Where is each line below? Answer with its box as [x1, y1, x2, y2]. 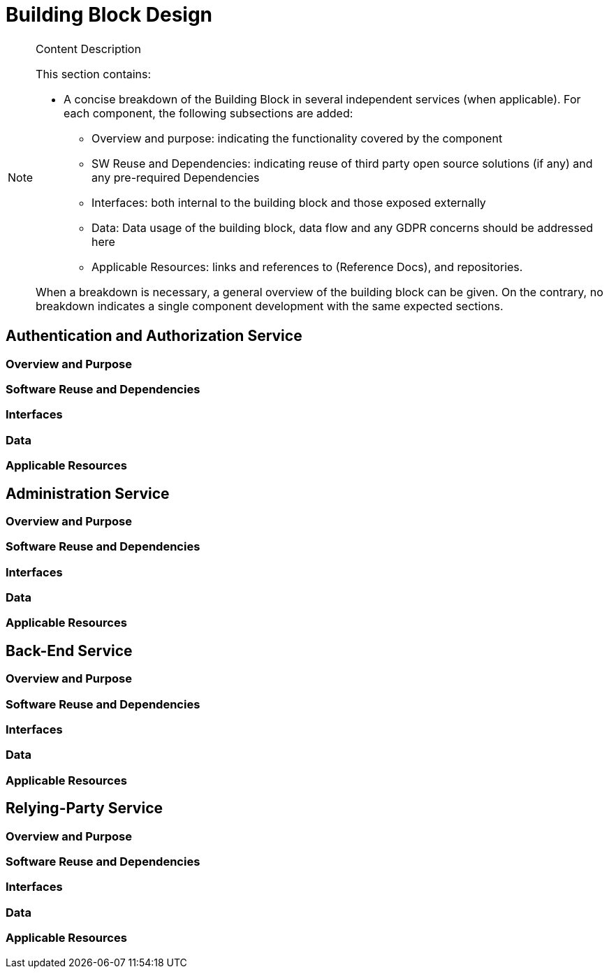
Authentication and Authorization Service [6, 327, 302, 345]
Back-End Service [6, 641, 133, 660]
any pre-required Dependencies [91, 170, 260, 184]
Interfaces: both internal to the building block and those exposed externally [91, 195, 486, 210]
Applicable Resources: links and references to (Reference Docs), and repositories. [91, 259, 523, 274]
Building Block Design [6, 3, 213, 27]
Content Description [36, 41, 141, 56]
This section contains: [36, 66, 152, 81]
